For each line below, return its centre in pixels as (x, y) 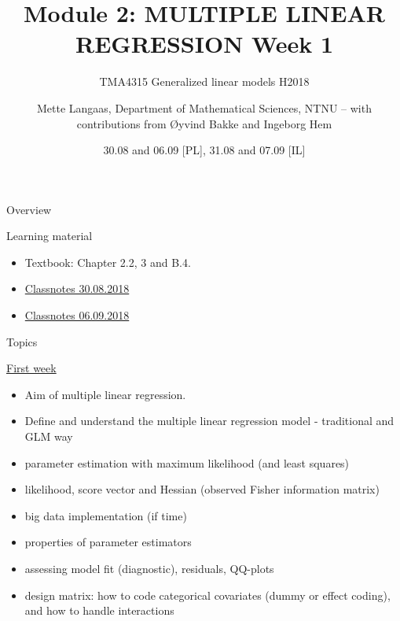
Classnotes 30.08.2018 (77, 288)
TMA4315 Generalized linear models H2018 (204, 81)
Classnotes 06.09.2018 (77, 315)
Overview (29, 209)
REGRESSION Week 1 (204, 44)
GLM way (49, 436)
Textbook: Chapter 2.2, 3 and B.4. (108, 262)
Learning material (50, 236)
